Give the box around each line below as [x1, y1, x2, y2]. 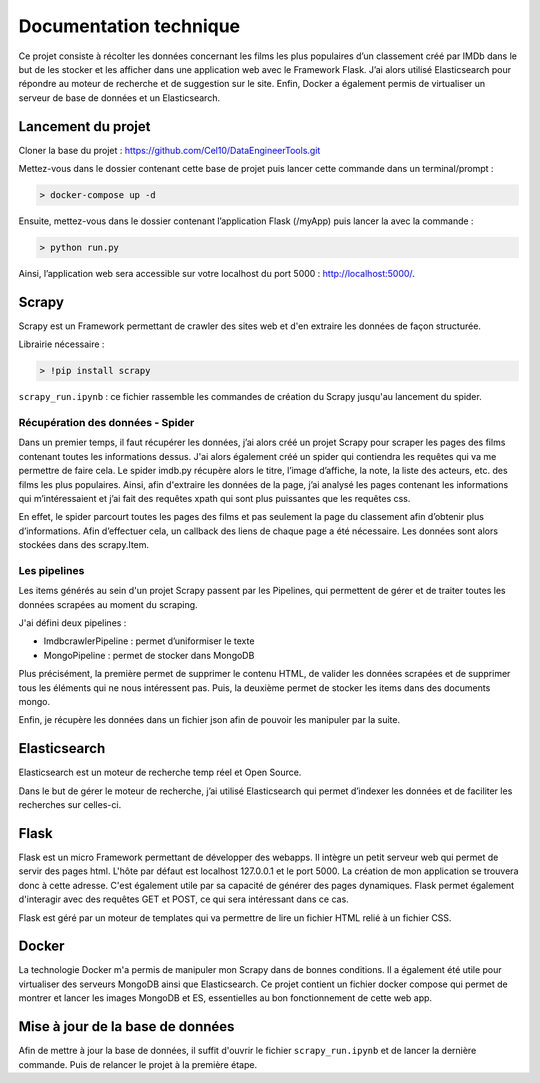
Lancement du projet [18, 118, 151, 135]
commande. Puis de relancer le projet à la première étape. [18, 1058, 258, 1070]
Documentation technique [18, 15, 241, 37]
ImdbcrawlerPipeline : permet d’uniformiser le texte [43, 635, 255, 647]
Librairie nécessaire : [18, 338, 105, 350]
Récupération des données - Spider [18, 415, 195, 429]
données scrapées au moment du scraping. [18, 598, 199, 610]
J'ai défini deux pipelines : [18, 617, 127, 629]
